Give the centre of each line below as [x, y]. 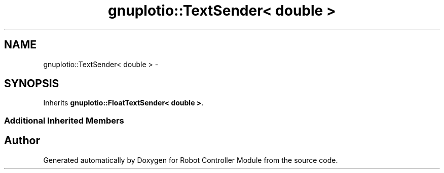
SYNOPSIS [32, 84]
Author [22, 141]
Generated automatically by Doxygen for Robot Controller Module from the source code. [191, 160]
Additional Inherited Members [64, 120]
